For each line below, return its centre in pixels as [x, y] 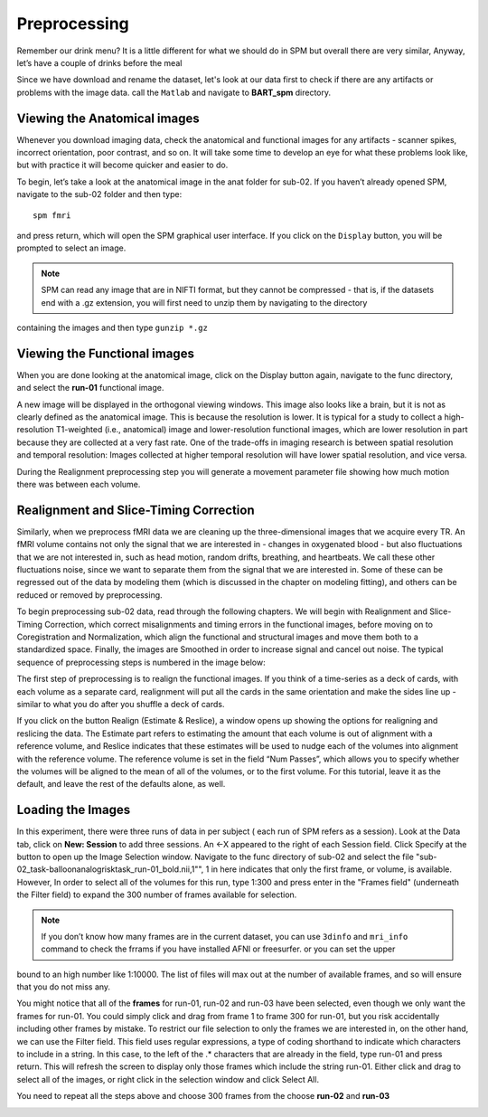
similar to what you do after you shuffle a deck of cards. [121, 704]
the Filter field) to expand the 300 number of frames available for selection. [157, 895]
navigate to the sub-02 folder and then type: [99, 194]
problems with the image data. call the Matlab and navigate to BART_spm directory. [174, 92]
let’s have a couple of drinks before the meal [99, 62]
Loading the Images [74, 810]
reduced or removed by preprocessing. [89, 595]
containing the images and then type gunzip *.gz [112, 327]
